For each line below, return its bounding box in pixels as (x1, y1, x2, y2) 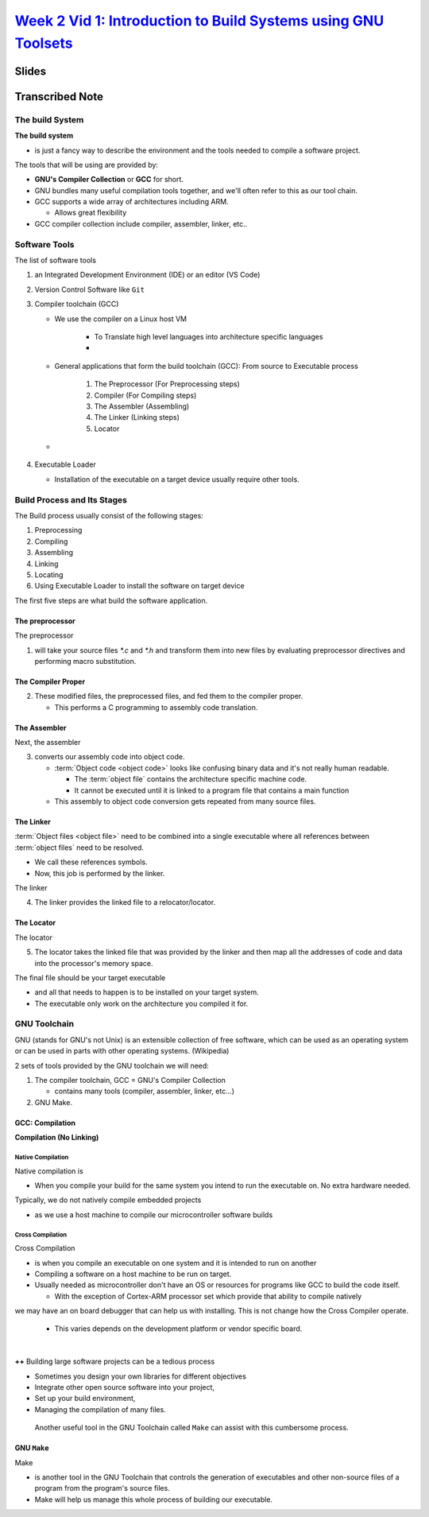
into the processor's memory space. (34, 958, 154, 968)
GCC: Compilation (14, 1118, 75, 1127)
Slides (14, 64, 47, 78)
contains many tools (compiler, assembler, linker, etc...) (54, 1086, 234, 1096)
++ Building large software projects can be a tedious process (14, 1356, 215, 1367)
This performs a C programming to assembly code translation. (54, 702, 258, 712)
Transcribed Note (14, 90, 103, 103)
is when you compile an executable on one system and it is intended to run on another (34, 1258, 317, 1267)
